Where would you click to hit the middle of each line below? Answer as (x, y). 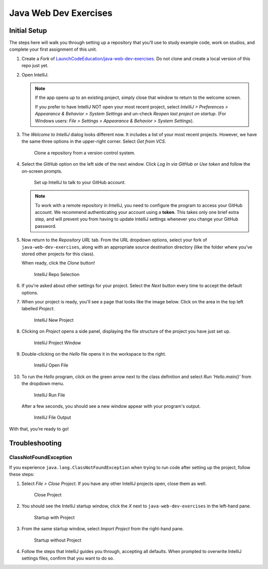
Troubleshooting (35, 443)
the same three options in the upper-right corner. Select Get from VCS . (94, 141)
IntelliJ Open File (51, 365)
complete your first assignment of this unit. (53, 49)
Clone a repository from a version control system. (85, 153)
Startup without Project (58, 540)
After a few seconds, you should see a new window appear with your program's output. (111, 406)
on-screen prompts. (42, 171)
